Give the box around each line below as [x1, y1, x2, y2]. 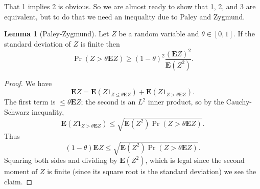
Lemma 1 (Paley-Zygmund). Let [4, 28, 109, 39]
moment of [4, 166, 38, 177]
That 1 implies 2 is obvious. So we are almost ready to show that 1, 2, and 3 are [4, 1, 256, 11]
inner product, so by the [148, 96, 224, 107]
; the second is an [81, 96, 136, 107]
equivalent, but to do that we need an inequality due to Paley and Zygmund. [4, 11, 245, 22]
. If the [233, 28, 255, 39]
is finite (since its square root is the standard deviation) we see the [47, 166, 256, 177]
